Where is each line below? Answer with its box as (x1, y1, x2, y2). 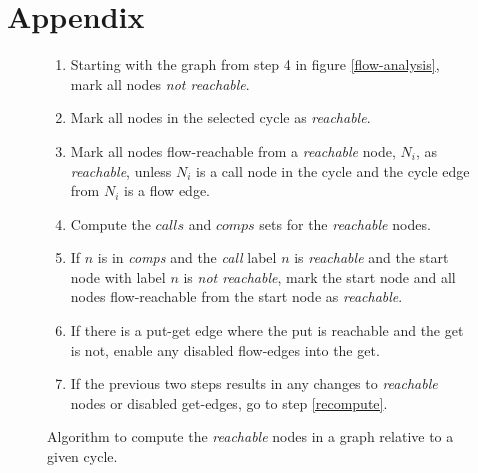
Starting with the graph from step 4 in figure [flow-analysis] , (70, 54, 440, 75)
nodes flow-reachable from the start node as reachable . (70, 286, 403, 307)
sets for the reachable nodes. (259, 213, 431, 234)
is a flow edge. (123, 180, 210, 201)
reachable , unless (70, 160, 172, 181)
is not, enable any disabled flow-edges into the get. (70, 339, 380, 360)
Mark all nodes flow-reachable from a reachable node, (70, 140, 396, 161)
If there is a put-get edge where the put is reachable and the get (70, 320, 464, 341)
